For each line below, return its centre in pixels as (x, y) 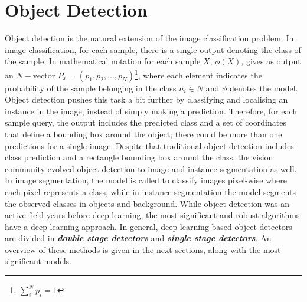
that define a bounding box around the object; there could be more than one (143, 134)
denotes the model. (264, 88)
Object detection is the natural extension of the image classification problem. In (149, 38)
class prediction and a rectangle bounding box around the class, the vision (139, 157)
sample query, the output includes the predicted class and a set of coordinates (146, 122)
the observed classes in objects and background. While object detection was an (147, 203)
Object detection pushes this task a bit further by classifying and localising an (146, 99)
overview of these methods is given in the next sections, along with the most (143, 249)
